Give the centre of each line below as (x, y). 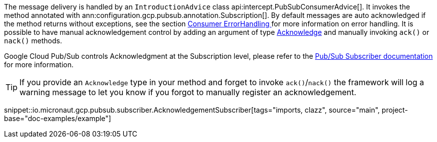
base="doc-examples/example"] (58, 118)
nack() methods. (33, 41)
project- (395, 110)
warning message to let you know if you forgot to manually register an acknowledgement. (188, 92)
